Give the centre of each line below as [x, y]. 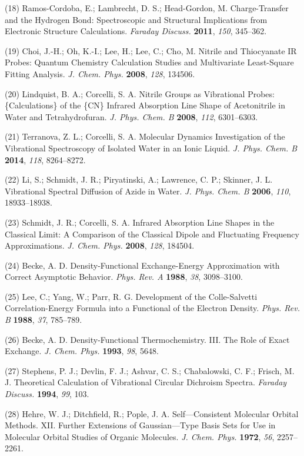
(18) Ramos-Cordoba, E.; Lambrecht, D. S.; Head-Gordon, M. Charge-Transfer [147, 8]
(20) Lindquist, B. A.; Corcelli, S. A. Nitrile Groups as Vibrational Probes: [140, 93]
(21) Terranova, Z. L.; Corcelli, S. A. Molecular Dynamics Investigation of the [145, 136]
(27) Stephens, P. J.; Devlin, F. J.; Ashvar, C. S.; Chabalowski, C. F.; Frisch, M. [150, 370]
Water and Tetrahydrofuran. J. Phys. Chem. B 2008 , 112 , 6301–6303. [131, 116]
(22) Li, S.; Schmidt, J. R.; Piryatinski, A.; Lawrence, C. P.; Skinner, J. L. [139, 179]
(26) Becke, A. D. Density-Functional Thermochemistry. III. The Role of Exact [147, 339]
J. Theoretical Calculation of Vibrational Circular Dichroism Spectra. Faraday [146, 382]
